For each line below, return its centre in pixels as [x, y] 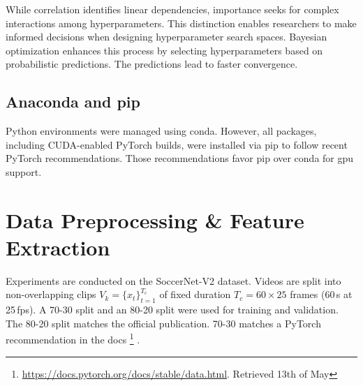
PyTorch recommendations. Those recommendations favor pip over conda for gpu [180, 158]
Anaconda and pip [73, 102]
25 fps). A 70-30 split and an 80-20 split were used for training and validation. [172, 310]
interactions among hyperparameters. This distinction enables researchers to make [181, 23]
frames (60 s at [321, 294]
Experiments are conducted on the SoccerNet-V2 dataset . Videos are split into [173, 280]
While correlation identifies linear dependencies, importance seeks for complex [172, 9]
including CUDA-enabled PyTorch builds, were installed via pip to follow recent [177, 144]
